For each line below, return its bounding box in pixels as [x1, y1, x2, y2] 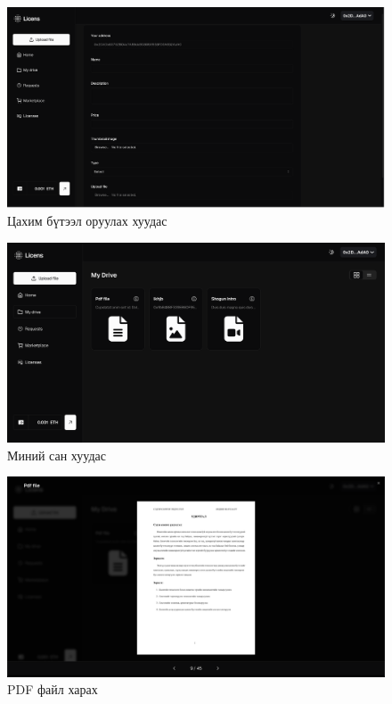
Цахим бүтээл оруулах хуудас [7, 211, 167, 230]
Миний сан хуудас [7, 445, 106, 464]
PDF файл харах [7, 680, 98, 699]
